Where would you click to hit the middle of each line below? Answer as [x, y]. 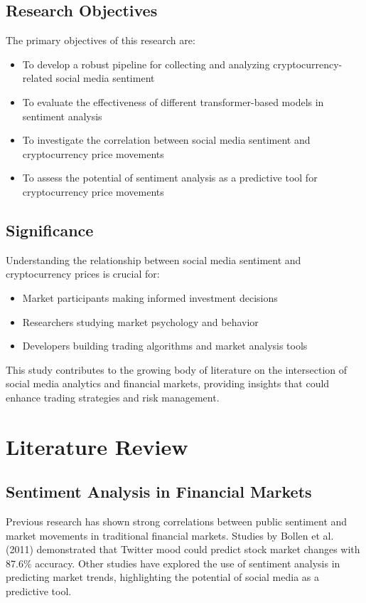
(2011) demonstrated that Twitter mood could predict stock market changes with [183, 549]
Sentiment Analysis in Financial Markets [159, 492]
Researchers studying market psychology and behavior [140, 321]
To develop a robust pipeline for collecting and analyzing [146, 64]
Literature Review [97, 446]
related [37, 78]
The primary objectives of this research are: [101, 40]
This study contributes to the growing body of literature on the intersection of [177, 369]
